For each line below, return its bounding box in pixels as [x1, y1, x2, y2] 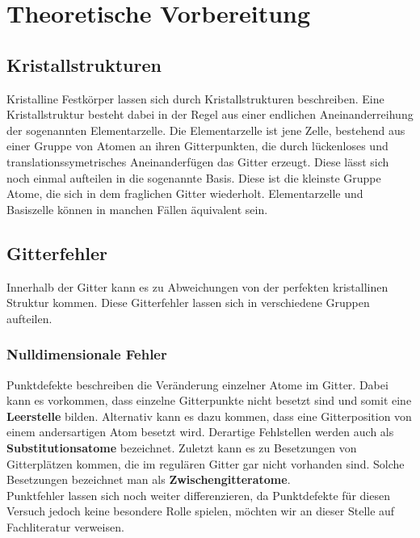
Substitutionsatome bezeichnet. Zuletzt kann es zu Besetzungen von [6, 439, 357, 456]
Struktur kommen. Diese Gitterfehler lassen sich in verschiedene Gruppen [6, 294, 370, 311]
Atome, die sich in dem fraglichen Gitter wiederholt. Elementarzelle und [6, 185, 363, 202]
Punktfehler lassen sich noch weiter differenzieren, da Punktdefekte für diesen [6, 486, 390, 503]
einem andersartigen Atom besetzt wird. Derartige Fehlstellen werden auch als [6, 423, 394, 440]
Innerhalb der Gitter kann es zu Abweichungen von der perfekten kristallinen [6, 278, 388, 295]
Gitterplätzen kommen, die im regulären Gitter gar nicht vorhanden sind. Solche [6, 455, 405, 472]
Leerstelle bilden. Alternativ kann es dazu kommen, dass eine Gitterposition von [6, 407, 412, 424]
